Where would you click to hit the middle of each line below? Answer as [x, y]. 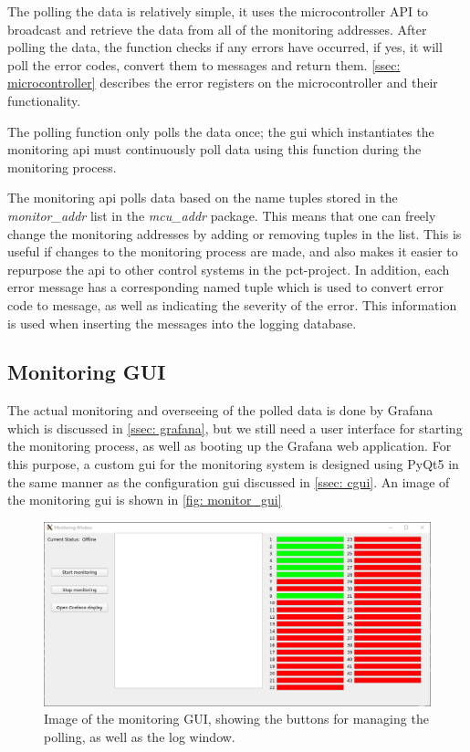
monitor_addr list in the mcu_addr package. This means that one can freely [222, 215]
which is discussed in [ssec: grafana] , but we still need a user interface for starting [235, 428]
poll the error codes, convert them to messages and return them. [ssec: [204, 64]
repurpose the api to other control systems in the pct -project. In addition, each [229, 269]
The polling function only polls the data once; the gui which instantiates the [221, 131]
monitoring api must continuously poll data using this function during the [214, 149]
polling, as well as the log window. [140, 736]
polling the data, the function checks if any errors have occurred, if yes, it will [225, 47]
